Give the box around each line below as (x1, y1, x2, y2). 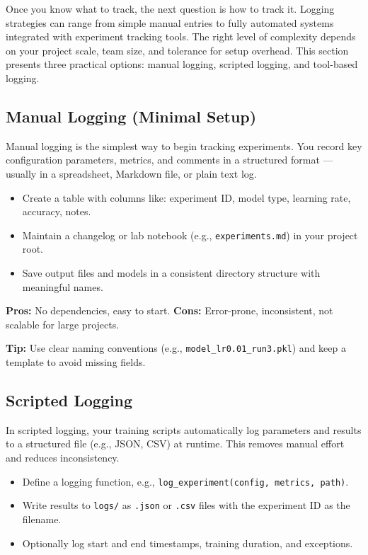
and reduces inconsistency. (6, 450, 120, 464)
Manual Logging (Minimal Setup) (6, 105, 257, 127)
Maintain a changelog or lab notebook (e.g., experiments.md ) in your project (22, 227, 358, 242)
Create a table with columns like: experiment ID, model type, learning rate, (22, 190, 351, 205)
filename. (22, 511, 62, 526)
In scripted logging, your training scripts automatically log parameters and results (6, 422, 362, 437)
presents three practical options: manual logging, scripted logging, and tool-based (6, 57, 358, 71)
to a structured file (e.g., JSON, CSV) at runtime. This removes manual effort (6, 436, 345, 451)
